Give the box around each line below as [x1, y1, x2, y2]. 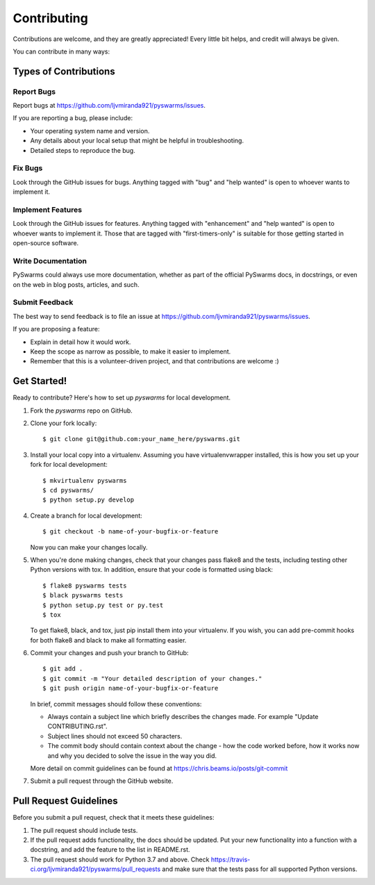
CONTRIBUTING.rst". [47, 722, 108, 731]
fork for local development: [30, 461, 108, 469]
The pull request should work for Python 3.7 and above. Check [30, 855, 210, 863]
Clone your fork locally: [30, 419, 97, 427]
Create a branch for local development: [30, 511, 142, 520]
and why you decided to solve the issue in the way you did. [47, 751, 217, 760]
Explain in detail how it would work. [30, 338, 131, 346]
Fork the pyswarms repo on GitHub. [30, 406, 133, 415]
